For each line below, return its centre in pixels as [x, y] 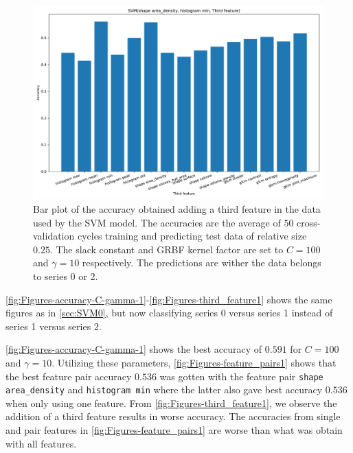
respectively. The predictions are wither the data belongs [202, 263]
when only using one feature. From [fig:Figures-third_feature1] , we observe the [171, 403]
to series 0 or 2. [66, 276]
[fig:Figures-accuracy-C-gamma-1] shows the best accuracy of [134, 349]
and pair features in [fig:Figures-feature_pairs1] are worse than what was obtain [174, 430]
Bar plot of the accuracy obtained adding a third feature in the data [177, 208]
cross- [309, 222]
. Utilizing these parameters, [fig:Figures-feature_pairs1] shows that [194, 362]
